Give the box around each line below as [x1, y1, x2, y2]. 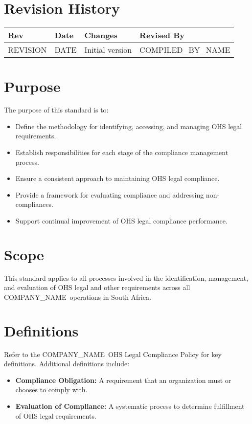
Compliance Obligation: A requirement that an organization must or [15, 375, 231, 385]
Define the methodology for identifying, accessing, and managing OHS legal [15, 121, 242, 131]
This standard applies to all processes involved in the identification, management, [4, 272, 249, 283]
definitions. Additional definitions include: [4, 358, 130, 369]
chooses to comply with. [15, 384, 88, 395]
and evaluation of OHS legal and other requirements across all [4, 282, 190, 292]
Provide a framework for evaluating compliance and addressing [15, 189, 204, 200]
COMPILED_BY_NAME [139, 44, 230, 56]
